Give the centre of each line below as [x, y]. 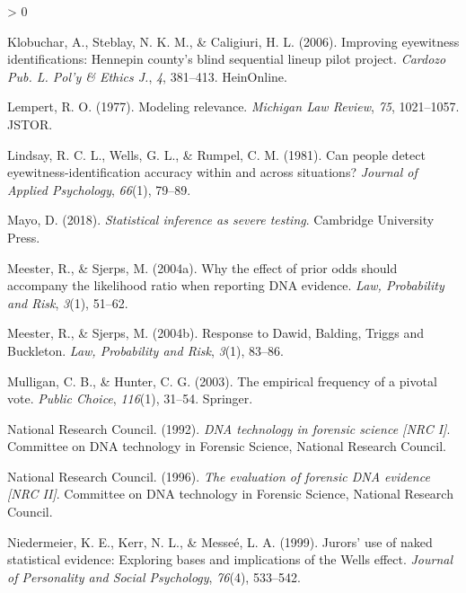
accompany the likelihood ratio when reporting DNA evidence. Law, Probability [226, 285]
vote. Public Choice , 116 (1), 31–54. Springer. [130, 398]
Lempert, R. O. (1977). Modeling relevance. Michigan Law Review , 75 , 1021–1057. [233, 106]
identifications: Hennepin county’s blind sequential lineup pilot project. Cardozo [227, 59]
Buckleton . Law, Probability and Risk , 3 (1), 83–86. [145, 350]
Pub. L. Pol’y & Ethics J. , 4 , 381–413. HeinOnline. [147, 76]
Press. [24, 237]
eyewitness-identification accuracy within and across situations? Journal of [212, 172]
